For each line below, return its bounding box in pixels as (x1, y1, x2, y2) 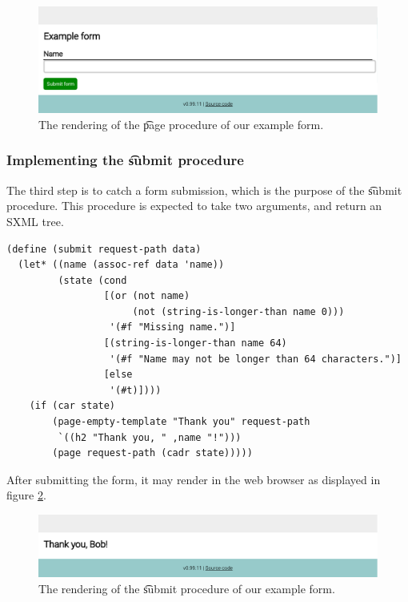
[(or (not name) (103, 290, 190, 302)
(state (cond (58, 274, 127, 286)
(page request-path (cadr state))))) (52, 447, 253, 459)
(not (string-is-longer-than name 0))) (132, 305, 345, 317)
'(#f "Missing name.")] (109, 321, 236, 333)
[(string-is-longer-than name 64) (103, 337, 287, 349)
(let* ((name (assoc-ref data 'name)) (18, 259, 225, 271)
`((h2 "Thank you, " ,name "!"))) (58, 431, 242, 443)
